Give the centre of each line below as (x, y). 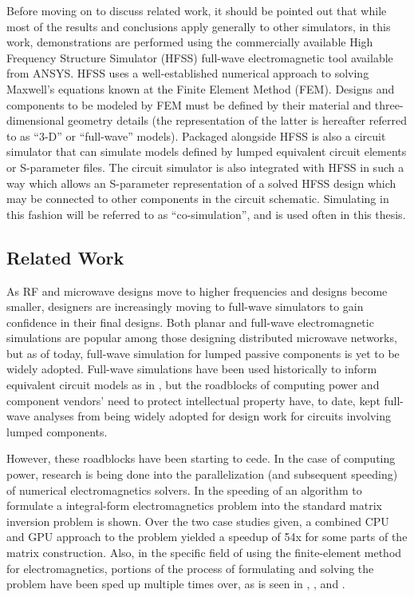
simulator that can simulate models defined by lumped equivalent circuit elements (207, 151)
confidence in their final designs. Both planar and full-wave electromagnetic (190, 322)
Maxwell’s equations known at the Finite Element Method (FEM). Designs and (201, 88)
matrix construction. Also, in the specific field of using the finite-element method (204, 553)
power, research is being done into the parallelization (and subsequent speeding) (202, 474)
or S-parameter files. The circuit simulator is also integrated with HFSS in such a (205, 167)
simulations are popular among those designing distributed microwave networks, (202, 338)
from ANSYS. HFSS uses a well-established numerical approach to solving (188, 73)
